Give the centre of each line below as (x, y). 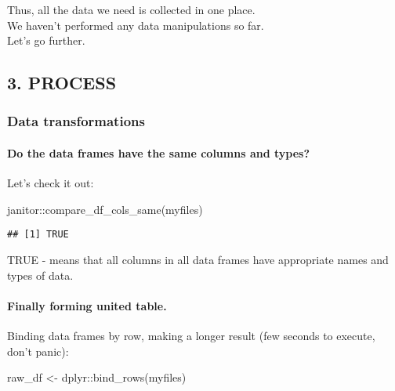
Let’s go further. (46, 40)
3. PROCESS (62, 83)
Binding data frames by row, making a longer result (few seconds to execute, (191, 336)
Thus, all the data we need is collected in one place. (131, 9)
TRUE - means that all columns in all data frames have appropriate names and (198, 260)
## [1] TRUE (38, 235)
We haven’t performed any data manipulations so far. (136, 25)
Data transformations (76, 121)
